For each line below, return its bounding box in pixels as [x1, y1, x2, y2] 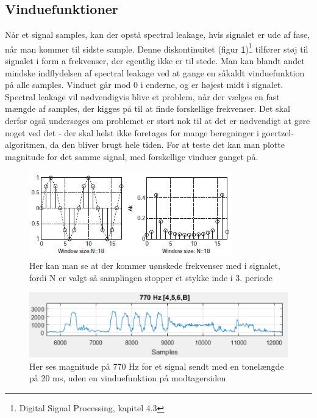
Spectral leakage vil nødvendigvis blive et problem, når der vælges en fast [5, 90, 280, 103]
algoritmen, [5, 138, 48, 151]
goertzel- [262, 126, 294, 139]
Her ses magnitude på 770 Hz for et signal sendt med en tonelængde [29, 359, 284, 372]
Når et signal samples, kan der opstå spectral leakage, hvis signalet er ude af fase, [5, 28, 310, 41]
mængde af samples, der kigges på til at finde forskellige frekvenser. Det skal [5, 102, 290, 115]
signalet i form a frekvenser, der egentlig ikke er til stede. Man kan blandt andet [5, 54, 305, 67]
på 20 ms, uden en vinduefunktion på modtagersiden [29, 372, 226, 384]
